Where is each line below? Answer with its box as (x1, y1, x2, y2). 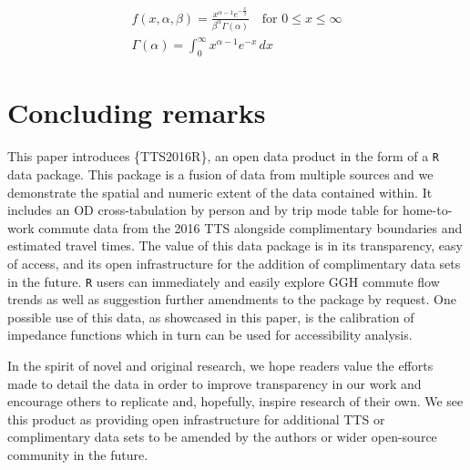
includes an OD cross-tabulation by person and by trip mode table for (7, 200, 399, 220)
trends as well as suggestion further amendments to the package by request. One (7, 290, 456, 309)
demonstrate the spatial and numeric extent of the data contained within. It (7, 182, 433, 201)
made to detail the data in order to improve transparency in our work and (7, 373, 422, 393)
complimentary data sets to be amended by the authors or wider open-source (7, 427, 437, 446)
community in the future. (7, 445, 148, 464)
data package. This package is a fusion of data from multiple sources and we (7, 165, 434, 184)
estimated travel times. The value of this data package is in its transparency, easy (7, 236, 463, 255)
